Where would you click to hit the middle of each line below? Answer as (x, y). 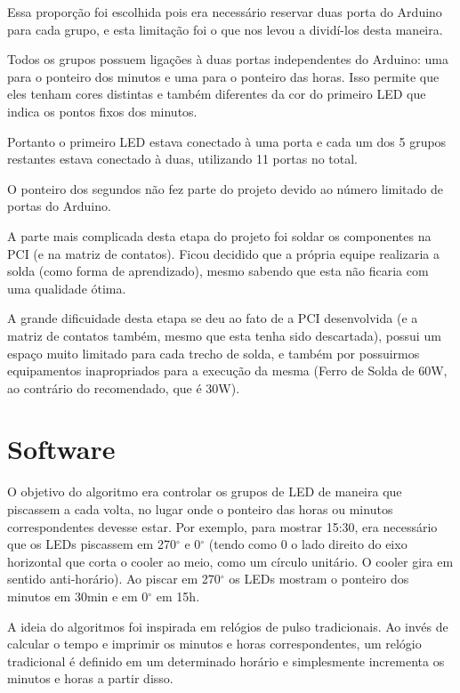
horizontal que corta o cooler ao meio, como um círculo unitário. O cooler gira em (230, 561)
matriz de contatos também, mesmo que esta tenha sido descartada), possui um (224, 335)
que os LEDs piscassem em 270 (92, 544)
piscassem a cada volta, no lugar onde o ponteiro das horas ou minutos (200, 509)
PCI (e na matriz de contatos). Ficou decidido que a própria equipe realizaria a (223, 253)
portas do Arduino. (59, 206)
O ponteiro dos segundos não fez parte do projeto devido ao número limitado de (226, 188)
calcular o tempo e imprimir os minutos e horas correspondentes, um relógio (214, 644)
